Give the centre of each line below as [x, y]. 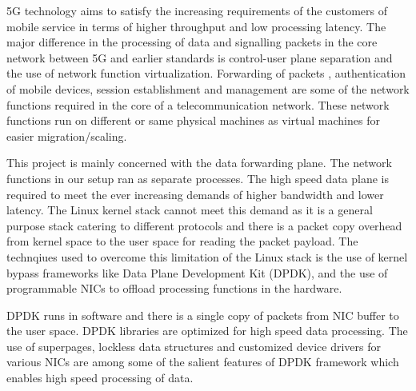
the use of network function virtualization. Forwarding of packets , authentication [206, 73]
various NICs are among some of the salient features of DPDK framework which [203, 362]
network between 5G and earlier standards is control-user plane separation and [200, 57]
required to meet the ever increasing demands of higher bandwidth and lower [195, 194]
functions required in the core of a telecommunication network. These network [198, 104]
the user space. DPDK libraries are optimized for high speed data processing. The [207, 331]
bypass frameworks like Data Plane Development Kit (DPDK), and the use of [197, 272]
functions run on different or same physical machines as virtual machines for [193, 120]
